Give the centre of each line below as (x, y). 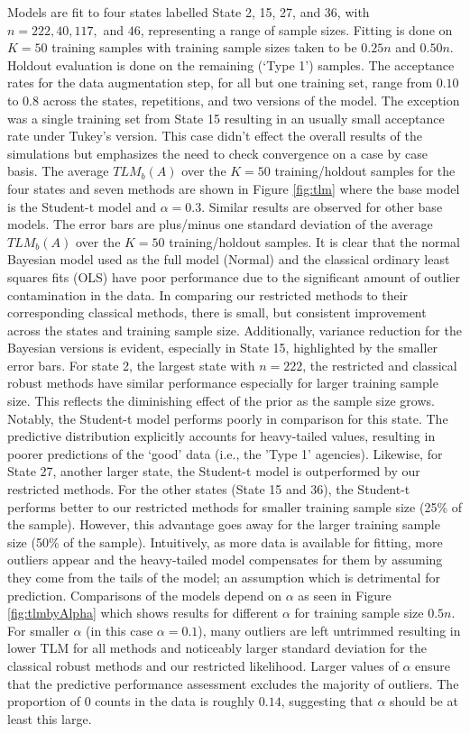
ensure (433, 665)
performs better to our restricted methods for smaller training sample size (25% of (235, 506)
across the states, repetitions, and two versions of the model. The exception (251, 100)
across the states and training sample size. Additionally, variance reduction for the (235, 330)
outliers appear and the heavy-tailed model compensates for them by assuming (225, 560)
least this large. (50, 718)
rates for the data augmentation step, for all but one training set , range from (220, 83)
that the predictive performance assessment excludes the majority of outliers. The (233, 683)
